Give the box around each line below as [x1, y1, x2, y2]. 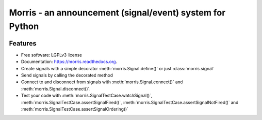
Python [9, 21, 39, 31]
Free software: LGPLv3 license [21, 52, 82, 58]
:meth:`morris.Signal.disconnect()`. [21, 86, 91, 91]
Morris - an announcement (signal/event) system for [9, 7, 226, 18]
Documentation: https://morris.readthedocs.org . [21, 59, 117, 65]
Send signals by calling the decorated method [21, 73, 113, 78]
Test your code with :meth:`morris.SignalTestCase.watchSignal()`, [21, 92, 152, 99]
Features [9, 39, 36, 47]
